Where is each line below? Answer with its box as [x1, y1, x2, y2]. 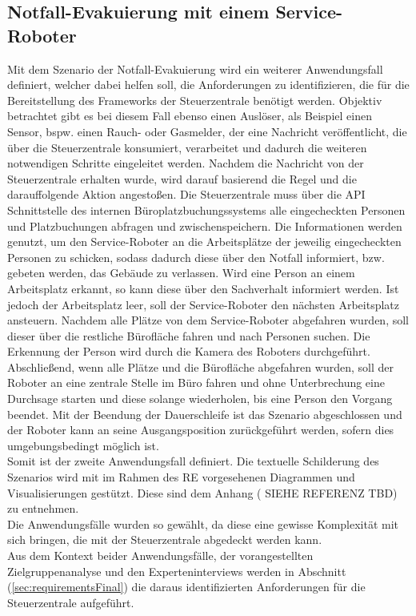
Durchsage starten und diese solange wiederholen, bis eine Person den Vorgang [7, 390, 393, 407]
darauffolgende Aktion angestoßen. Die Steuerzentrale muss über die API [7, 186, 366, 203]
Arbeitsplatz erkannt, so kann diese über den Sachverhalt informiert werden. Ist [7, 280, 399, 296]
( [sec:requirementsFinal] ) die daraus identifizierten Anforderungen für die [7, 578, 366, 595]
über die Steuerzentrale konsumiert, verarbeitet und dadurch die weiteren [7, 139, 367, 155]
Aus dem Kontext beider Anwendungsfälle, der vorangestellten [7, 547, 314, 563]
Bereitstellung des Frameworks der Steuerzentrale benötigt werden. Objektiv [7, 91, 382, 108]
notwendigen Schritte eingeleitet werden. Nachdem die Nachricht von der [7, 155, 364, 171]
